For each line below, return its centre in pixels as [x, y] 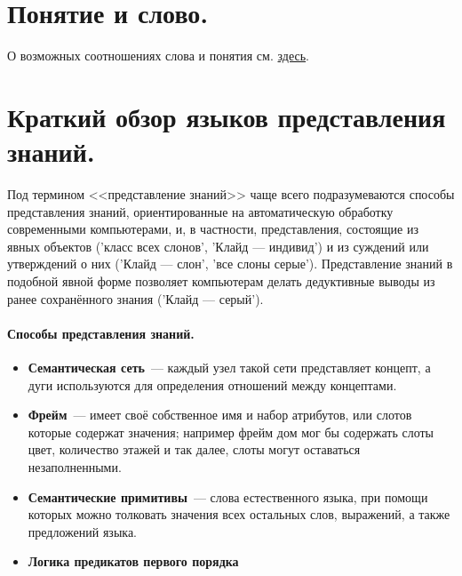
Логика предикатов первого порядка [133, 561]
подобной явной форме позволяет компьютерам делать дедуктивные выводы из [221, 281]
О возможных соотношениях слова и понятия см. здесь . [158, 56]
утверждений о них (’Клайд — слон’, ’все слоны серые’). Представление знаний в [230, 264]
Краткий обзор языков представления [227, 116]
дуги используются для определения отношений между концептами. [212, 384]
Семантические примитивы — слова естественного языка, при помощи [228, 496]
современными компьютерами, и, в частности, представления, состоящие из [213, 229]
